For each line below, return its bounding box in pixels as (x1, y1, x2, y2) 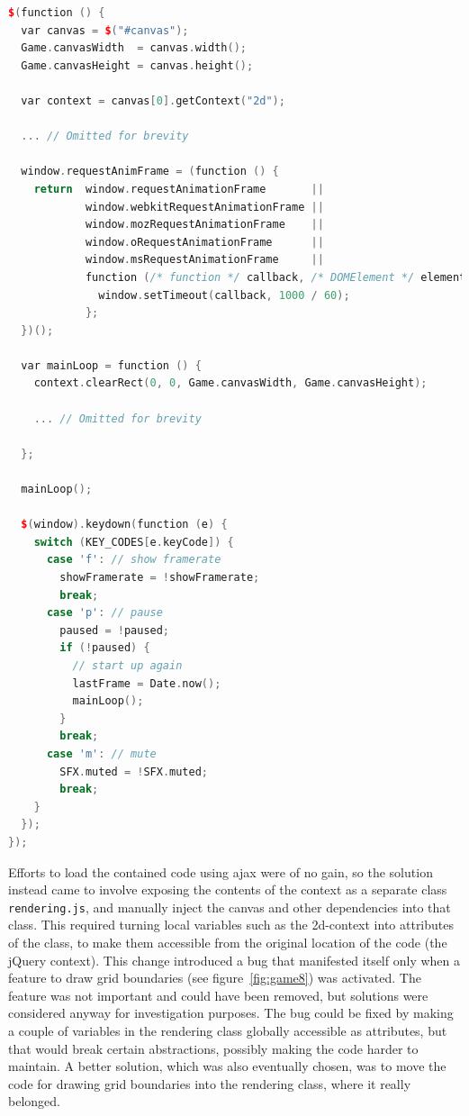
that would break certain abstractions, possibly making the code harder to (8, 1039, 419, 1057)
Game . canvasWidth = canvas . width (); (21, 41, 247, 55)
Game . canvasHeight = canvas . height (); (21, 59, 254, 72)
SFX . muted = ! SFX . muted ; (59, 765, 209, 778)
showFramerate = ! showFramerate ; (59, 571, 260, 584)
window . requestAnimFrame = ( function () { (21, 165, 279, 178)
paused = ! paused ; (59, 623, 170, 637)
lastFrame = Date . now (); (72, 676, 221, 690)
